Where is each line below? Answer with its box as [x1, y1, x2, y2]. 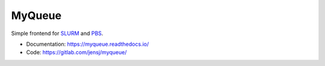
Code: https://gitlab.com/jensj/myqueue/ [26, 49, 127, 56]
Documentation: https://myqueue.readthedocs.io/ [26, 40, 149, 48]
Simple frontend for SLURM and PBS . [11, 30, 104, 37]
